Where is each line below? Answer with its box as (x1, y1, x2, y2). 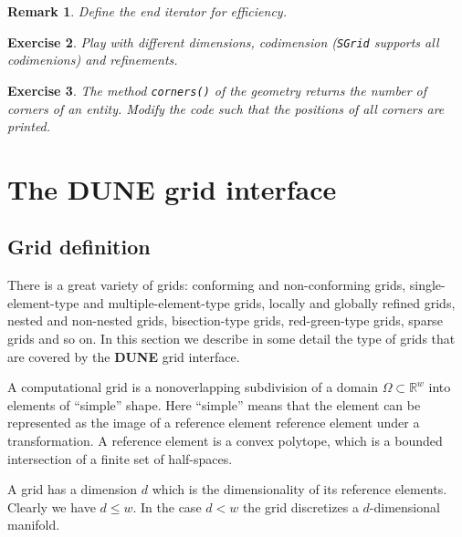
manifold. (7, 515, 60, 534)
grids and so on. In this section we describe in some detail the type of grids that (7, 329, 456, 348)
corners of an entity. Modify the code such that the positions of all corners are (7, 98, 445, 118)
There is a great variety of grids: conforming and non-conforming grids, (7, 275, 406, 294)
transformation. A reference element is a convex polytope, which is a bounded (7, 431, 443, 450)
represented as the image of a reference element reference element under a (7, 413, 420, 432)
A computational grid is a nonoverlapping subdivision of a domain (7, 377, 378, 397)
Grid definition (7, 232, 151, 261)
